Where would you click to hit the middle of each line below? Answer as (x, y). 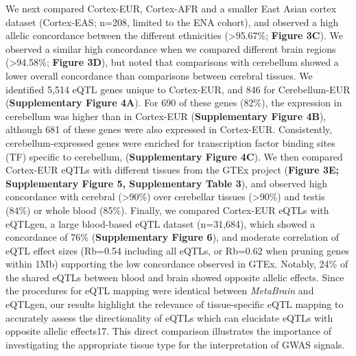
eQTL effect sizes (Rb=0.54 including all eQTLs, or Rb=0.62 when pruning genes (177, 250)
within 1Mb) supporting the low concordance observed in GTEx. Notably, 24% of (177, 264)
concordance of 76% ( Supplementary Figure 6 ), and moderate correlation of (173, 237)
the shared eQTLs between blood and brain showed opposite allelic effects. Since (175, 277)
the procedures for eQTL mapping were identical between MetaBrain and (160, 290)
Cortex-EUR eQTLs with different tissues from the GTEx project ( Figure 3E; (173, 170)
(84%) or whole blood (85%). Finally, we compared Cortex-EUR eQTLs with (167, 210)
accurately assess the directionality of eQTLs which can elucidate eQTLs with (169, 317)
